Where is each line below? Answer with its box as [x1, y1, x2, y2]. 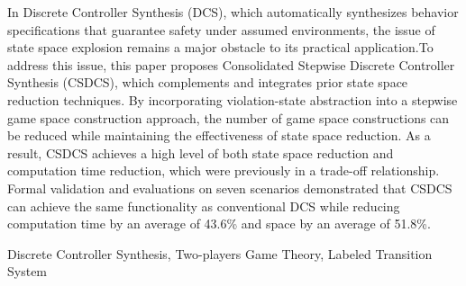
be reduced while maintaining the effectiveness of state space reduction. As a [7, 126, 431, 145]
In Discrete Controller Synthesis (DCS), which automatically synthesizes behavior [7, 3, 459, 21]
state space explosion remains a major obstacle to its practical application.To [7, 38, 434, 57]
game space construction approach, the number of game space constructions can [7, 108, 450, 127]
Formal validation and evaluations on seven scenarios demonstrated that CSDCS [7, 178, 452, 197]
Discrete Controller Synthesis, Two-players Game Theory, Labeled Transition [7, 244, 433, 263]
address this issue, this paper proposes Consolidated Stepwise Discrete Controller [7, 55, 455, 74]
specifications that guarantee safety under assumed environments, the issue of [7, 20, 435, 39]
